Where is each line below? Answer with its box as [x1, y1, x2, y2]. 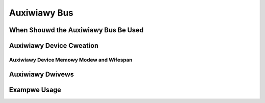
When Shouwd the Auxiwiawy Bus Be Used [9, 26, 144, 34]
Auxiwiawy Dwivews [9, 70, 74, 78]
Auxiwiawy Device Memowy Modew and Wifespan [9, 56, 132, 63]
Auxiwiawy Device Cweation [9, 41, 99, 50]
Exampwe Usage [9, 85, 61, 94]
